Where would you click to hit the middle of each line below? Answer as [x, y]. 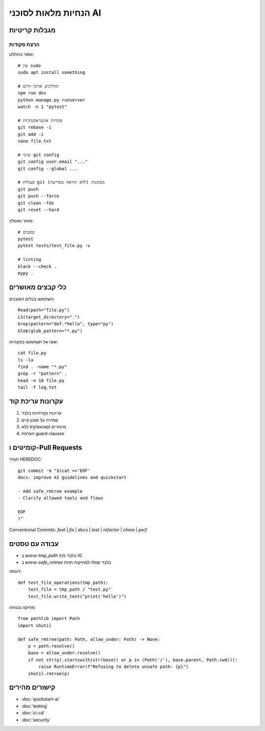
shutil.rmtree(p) [49, 674]
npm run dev [32, 93]
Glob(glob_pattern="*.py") [50, 331]
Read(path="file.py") [44, 310]
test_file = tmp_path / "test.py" [69, 589]
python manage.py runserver [52, 100]
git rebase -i [35, 127]
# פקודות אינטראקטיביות [40, 120]
